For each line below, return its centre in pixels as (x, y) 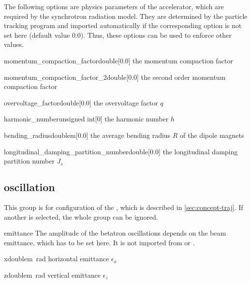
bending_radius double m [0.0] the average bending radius (87, 135)
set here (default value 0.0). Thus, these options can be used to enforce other (118, 35)
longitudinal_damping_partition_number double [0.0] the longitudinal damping (121, 151)
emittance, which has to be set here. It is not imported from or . (99, 242)
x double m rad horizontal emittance (57, 259)
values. (14, 44)
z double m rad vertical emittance (52, 275)
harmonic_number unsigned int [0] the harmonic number (86, 119)
